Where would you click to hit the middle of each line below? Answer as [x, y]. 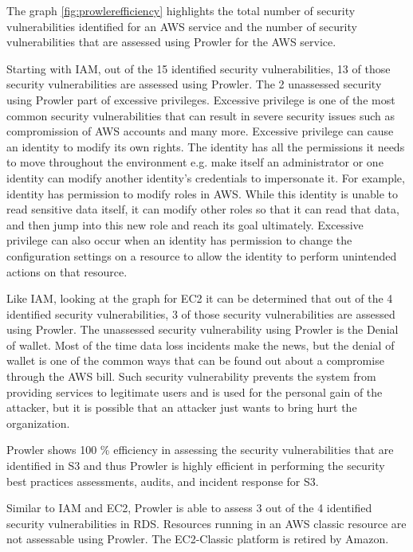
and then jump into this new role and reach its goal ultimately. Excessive [185, 224]
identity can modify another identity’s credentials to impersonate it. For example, [206, 177]
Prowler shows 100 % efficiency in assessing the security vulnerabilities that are [200, 450]
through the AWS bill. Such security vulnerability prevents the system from [191, 376]
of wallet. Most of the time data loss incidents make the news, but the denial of [201, 345]
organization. [38, 423]
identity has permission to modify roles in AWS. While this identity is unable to [202, 193]
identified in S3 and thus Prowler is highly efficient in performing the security [196, 466]
